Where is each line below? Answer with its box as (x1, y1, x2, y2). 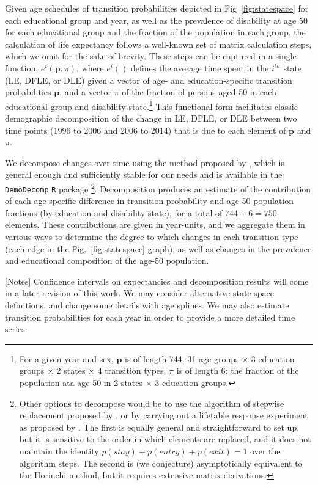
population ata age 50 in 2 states (19, 376, 143, 388)
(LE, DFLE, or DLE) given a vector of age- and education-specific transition (5, 73, 292, 86)
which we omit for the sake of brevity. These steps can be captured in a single (5, 49, 297, 62)
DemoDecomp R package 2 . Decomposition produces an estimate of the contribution (5, 180, 311, 195)
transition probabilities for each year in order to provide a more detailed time (5, 310, 295, 323)
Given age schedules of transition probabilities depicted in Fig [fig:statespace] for (5, 2, 309, 14)
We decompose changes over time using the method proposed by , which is (5, 156, 284, 169)
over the (250, 444, 281, 457)
